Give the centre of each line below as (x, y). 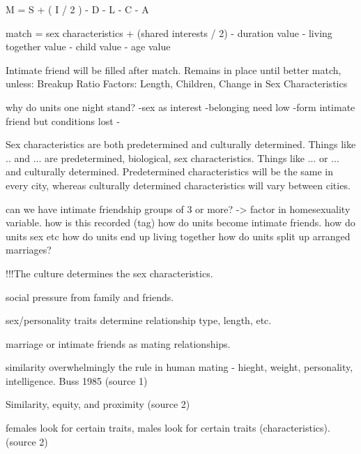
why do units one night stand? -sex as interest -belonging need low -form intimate (180, 107)
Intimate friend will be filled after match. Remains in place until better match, (174, 69)
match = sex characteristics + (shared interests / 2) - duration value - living (169, 32)
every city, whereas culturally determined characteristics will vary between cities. (178, 185)
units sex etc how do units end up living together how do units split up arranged (178, 236)
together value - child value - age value (88, 46)
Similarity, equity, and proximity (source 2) (98, 404)
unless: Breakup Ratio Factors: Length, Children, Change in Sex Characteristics (177, 83)
